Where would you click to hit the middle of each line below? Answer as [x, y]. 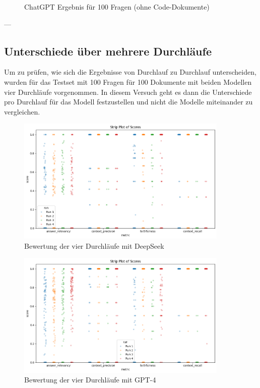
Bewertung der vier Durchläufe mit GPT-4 [90, 380]
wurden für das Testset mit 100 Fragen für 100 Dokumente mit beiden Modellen [128, 81]
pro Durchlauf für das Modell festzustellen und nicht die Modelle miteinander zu [128, 102]
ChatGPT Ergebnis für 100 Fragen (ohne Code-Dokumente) [117, 7]
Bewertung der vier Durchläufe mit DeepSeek [94, 245]
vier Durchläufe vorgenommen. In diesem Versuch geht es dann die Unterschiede [128, 92]
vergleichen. [22, 111]
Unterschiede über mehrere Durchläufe [108, 51]
